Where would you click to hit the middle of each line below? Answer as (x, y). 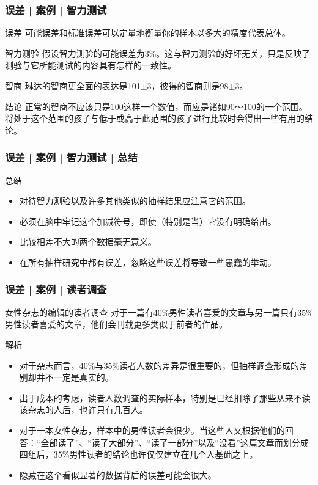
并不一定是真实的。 (75, 377)
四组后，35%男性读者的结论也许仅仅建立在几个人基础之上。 (139, 454)
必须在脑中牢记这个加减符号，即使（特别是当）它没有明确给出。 (148, 221)
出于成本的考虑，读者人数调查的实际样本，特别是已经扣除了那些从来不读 (165, 397)
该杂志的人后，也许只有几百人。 (83, 410)
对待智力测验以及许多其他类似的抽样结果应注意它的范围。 (135, 201)
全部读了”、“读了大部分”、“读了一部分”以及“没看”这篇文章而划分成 (175, 442)
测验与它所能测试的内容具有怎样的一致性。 (91, 65)
